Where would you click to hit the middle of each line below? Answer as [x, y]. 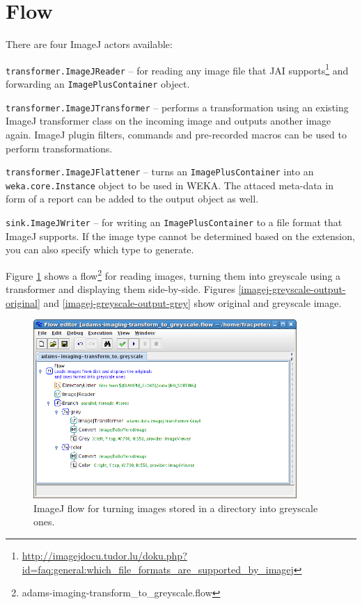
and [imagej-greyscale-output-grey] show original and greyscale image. [192, 302]
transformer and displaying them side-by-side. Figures [120, 289]
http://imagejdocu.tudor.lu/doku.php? [104, 556]
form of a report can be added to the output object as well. [132, 199]
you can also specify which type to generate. [100, 249]
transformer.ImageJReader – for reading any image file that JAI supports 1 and [177, 69]
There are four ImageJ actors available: [89, 44]
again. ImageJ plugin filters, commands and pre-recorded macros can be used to [176, 134]
